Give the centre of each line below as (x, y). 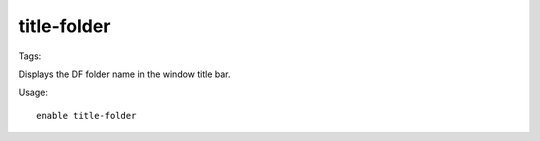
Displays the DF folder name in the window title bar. (124, 74)
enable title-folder (86, 115)
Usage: (33, 92)
